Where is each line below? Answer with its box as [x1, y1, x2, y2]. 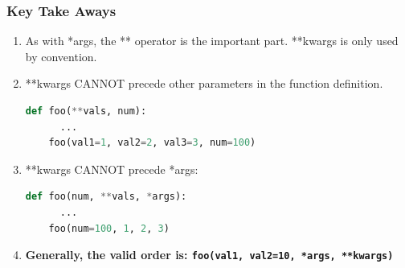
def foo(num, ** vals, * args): [25, 191, 187, 203]
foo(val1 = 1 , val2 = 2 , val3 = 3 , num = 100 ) [48, 137, 256, 149]
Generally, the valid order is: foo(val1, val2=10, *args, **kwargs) [25, 246, 394, 263]
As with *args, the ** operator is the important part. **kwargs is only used [25, 32, 399, 49]
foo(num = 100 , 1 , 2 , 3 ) [48, 222, 170, 234]
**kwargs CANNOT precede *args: [25, 160, 198, 177]
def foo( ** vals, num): [25, 105, 147, 117]
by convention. [25, 47, 97, 64]
